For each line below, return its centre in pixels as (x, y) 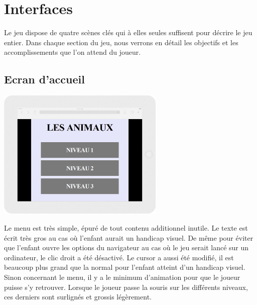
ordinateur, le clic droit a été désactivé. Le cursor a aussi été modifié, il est (119, 257)
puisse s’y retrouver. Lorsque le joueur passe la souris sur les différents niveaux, (126, 287)
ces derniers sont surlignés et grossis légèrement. (78, 297)
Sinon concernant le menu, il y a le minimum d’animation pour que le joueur (122, 277)
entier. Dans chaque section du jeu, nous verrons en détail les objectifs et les (121, 42)
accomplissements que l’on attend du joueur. (73, 52)
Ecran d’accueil (44, 79)
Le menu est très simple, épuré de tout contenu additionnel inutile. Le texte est (126, 228)
